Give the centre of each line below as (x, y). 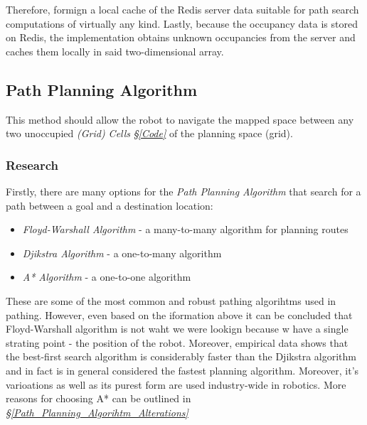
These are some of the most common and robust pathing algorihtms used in (171, 300)
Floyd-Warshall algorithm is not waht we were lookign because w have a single (177, 329)
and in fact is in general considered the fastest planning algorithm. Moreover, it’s (182, 370)
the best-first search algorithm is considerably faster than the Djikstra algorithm (181, 356)
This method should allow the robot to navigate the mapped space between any (180, 119)
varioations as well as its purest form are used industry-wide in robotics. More (176, 384)
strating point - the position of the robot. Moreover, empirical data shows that (177, 342)
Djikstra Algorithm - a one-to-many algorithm (122, 253)
